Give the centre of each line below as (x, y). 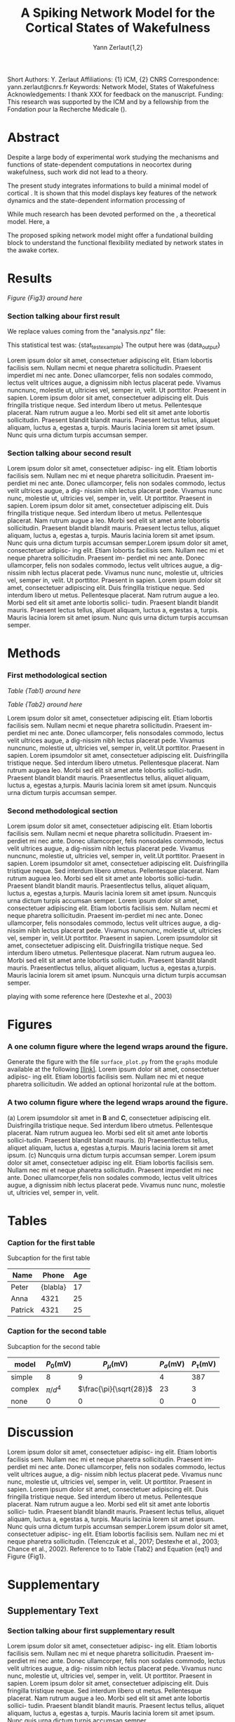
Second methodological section (62, 810)
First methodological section (57, 676)
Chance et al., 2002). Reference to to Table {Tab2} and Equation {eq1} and (115, 1549)
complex (25, 1389)
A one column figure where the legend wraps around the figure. (118, 1046)
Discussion (40, 1432)
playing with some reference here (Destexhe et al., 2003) (90, 996)
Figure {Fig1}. (27, 1556)
